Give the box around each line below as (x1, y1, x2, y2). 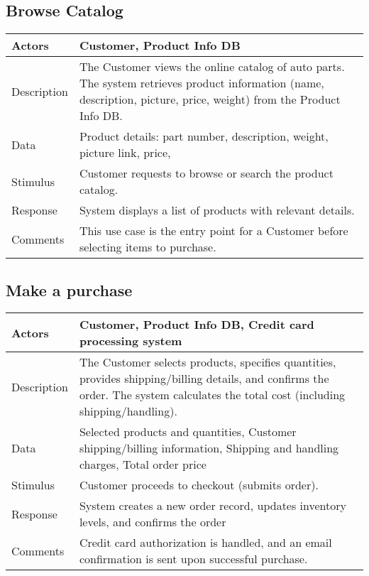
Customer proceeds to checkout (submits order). (79, 477, 319, 494)
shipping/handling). (79, 403, 177, 420)
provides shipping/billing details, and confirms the (79, 370, 329, 387)
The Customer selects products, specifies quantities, (79, 354, 336, 371)
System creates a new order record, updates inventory (79, 497, 346, 514)
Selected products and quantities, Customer (79, 423, 297, 440)
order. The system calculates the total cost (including (79, 386, 346, 403)
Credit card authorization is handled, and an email (79, 534, 332, 551)
